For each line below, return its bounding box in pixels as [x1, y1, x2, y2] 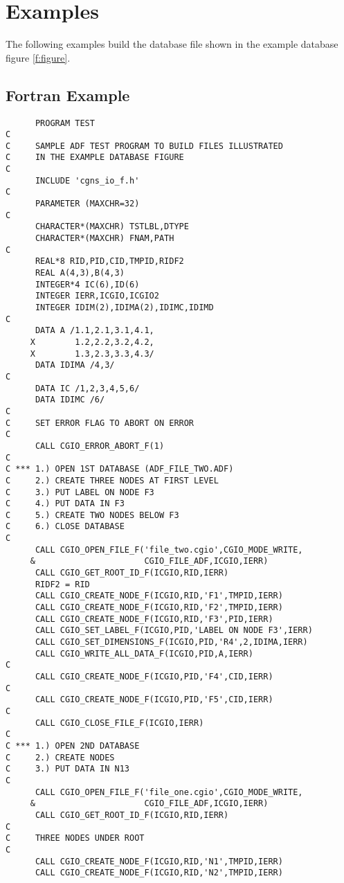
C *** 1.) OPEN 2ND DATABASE [6, 740, 140, 751]
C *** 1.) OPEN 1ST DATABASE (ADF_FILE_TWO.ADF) [6, 464, 234, 474]
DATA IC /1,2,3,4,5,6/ [35, 383, 140, 393]
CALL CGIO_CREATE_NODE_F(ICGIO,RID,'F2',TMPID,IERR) [35, 603, 283, 613]
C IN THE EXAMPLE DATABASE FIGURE [6, 152, 184, 163]
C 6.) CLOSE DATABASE [6, 521, 125, 532]
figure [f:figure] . [6, 50, 71, 64]
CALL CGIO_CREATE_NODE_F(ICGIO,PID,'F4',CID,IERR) [35, 672, 273, 682]
